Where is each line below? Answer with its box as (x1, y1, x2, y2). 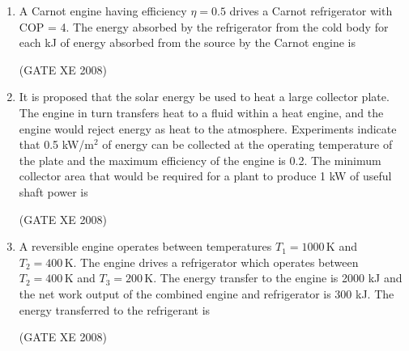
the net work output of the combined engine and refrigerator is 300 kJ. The (19, 285, 394, 302)
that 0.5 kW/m (19, 136, 94, 153)
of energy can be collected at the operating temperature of (102, 136, 393, 153)
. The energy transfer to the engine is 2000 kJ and (153, 269, 403, 286)
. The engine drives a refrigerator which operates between (73, 253, 359, 270)
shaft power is (19, 183, 88, 200)
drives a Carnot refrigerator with (229, 2, 393, 19)
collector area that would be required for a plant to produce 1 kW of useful (19, 167, 392, 184)
